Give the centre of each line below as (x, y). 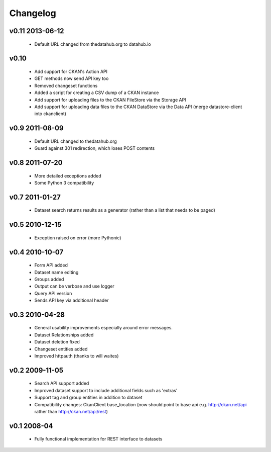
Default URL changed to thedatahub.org (76, 141)
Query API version (53, 293)
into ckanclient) (50, 114)
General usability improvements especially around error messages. (104, 328)
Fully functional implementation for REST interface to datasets (98, 439)
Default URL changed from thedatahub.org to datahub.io (93, 44)
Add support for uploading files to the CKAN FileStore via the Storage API (110, 100)
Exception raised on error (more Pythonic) (78, 238)
